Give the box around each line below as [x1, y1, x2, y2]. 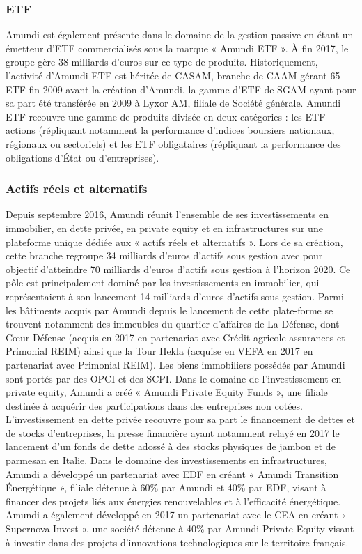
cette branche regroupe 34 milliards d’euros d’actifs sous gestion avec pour [6, 248, 323, 263]
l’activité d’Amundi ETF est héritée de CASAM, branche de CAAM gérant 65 [6, 68, 340, 82]
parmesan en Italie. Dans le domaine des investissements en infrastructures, [6, 453, 327, 468]
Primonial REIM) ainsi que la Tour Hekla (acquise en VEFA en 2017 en [6, 344, 313, 358]
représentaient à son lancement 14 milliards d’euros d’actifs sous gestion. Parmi [6, 288, 344, 303]
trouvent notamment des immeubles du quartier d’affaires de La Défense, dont [6, 316, 340, 331]
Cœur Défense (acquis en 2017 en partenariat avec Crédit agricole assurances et [6, 330, 345, 344]
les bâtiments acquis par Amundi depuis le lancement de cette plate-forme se [6, 302, 333, 317]
